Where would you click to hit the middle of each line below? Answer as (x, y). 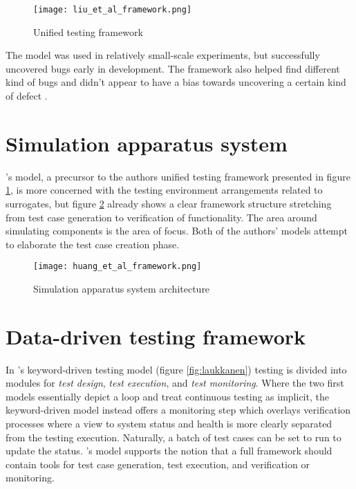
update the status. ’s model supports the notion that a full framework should (169, 451)
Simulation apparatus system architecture (122, 288)
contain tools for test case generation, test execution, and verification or (158, 464)
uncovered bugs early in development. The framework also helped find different (173, 68)
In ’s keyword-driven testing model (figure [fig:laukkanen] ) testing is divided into (176, 369)
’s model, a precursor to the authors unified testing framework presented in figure (178, 176)
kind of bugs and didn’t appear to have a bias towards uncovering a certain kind (176, 82)
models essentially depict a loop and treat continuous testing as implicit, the (167, 396)
